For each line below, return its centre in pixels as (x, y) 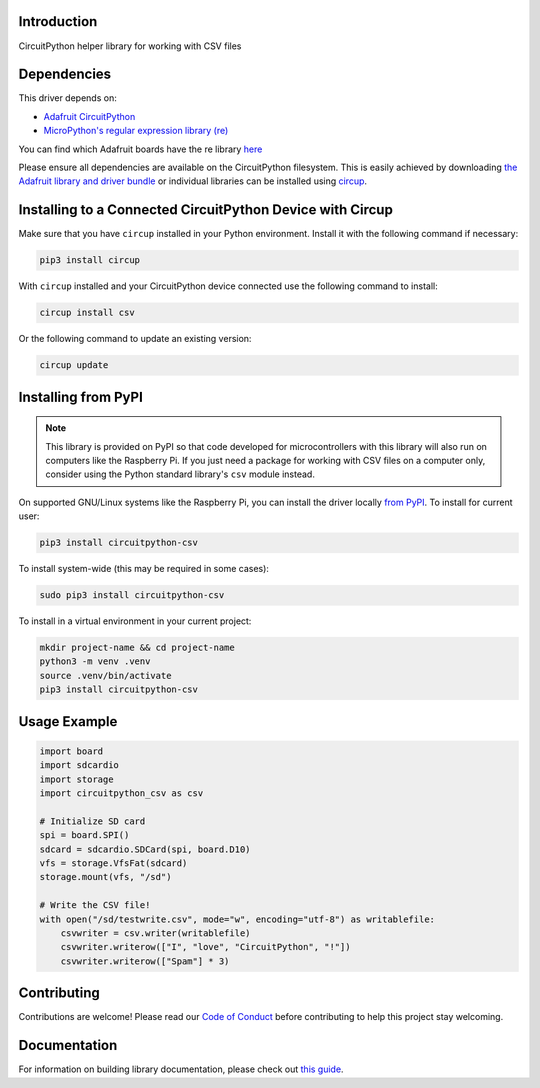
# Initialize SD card (92, 821)
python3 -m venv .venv (95, 661)
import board (71, 751)
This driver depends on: (67, 98)
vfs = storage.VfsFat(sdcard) (113, 863)
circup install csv (87, 313)
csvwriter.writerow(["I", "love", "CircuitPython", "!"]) (205, 947)
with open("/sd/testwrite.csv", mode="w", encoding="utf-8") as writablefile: (237, 919)
